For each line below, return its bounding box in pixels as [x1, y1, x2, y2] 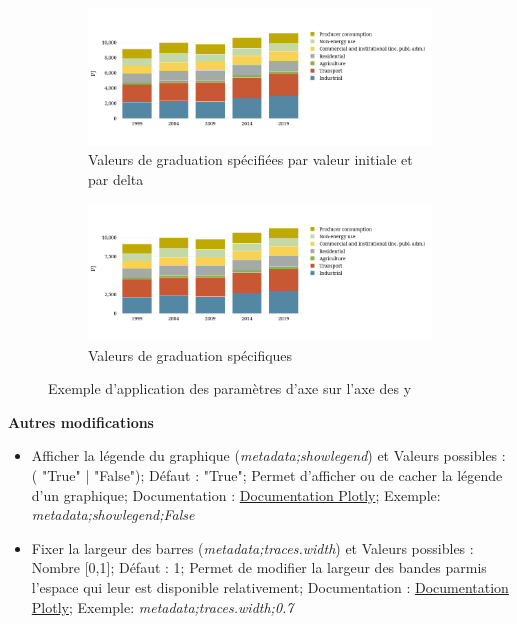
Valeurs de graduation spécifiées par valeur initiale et [88, 149, 413, 170]
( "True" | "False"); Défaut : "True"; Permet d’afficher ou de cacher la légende [31, 464, 503, 485]
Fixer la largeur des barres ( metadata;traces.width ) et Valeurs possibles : [31, 537, 474, 558]
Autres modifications [8, 411, 154, 432]
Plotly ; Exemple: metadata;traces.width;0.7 [31, 596, 294, 617]
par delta [88, 168, 144, 189]
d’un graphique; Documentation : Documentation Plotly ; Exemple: [31, 484, 441, 505]
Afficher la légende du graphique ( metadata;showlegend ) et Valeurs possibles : [31, 445, 506, 466]
